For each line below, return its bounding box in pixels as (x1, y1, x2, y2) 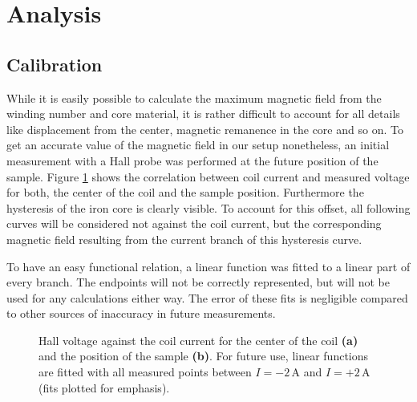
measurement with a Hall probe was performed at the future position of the (6, 152, 379, 169)
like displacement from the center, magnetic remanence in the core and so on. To (6, 120, 403, 137)
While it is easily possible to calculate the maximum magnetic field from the (6, 89, 382, 106)
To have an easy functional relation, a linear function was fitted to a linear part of (6, 258, 411, 274)
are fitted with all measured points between (38, 363, 252, 380)
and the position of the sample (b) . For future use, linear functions (38, 347, 369, 364)
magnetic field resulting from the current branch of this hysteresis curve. (6, 230, 362, 247)
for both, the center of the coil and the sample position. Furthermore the (6, 184, 364, 201)
